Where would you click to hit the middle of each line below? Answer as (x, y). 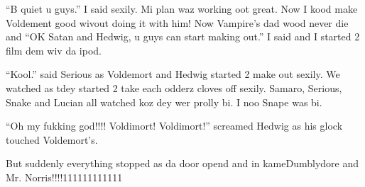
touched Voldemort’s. (52, 139)
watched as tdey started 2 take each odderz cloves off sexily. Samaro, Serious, (174, 87)
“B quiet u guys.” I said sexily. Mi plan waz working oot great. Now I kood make (182, 8)
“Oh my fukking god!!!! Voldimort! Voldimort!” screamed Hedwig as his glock (174, 126)
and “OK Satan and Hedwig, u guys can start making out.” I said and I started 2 (183, 36)
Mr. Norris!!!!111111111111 (64, 177)
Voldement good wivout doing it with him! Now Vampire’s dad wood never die (177, 22)
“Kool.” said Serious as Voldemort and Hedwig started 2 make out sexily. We (173, 74)
